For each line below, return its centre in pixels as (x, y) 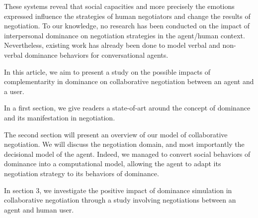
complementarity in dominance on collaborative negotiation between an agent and (129, 81)
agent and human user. (39, 209)
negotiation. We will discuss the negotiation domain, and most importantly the (124, 144)
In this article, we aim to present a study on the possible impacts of (107, 71)
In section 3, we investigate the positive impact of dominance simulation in (118, 190)
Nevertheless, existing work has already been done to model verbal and (112, 45)
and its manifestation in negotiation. (60, 117)
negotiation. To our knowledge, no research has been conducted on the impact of (127, 26)
